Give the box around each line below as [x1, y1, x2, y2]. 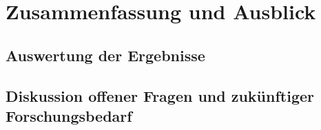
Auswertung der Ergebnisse [6, 44, 205, 65]
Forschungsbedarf [6, 105, 132, 126]
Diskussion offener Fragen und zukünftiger [6, 85, 315, 106]
